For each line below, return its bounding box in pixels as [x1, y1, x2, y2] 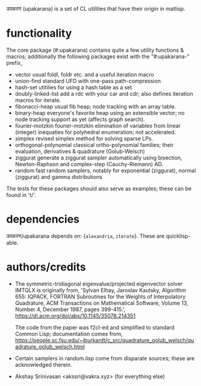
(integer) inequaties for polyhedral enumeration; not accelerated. [14, 128, 176, 135]
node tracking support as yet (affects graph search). [14, 116, 146, 123]
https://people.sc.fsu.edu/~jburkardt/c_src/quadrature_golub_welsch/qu [14, 337, 194, 344]
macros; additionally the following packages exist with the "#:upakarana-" [6, 52, 190, 60]
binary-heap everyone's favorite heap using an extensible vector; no [14, 109, 185, 116]
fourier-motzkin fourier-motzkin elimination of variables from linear [14, 122, 181, 129]
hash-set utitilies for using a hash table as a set [14, 84, 132, 91]
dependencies [6, 213, 80, 226]
